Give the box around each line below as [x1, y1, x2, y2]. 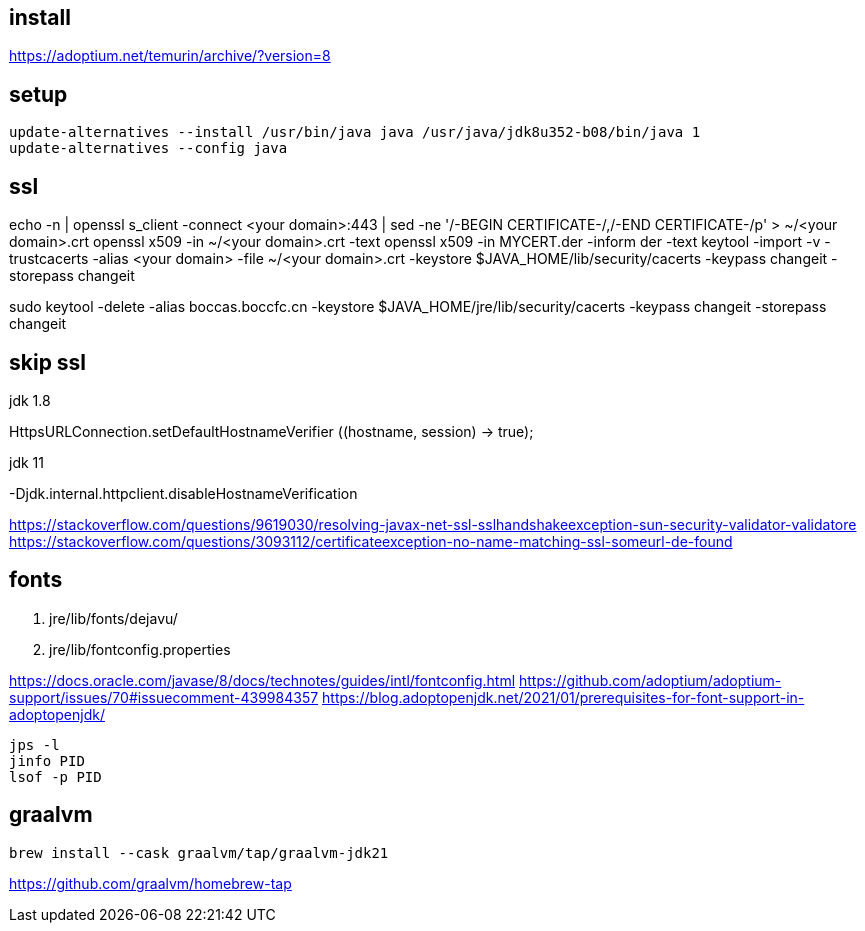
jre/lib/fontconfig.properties [49, 640, 231, 658]
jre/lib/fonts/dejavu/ [49, 609, 178, 627]
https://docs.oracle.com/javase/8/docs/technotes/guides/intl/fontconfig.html [9, 671, 516, 689]
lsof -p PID [9, 768, 102, 785]
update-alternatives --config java [9, 140, 288, 157]
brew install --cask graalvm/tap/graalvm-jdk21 [9, 844, 389, 861]
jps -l [9, 736, 60, 753]
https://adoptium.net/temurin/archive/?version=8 [9, 47, 331, 65]
